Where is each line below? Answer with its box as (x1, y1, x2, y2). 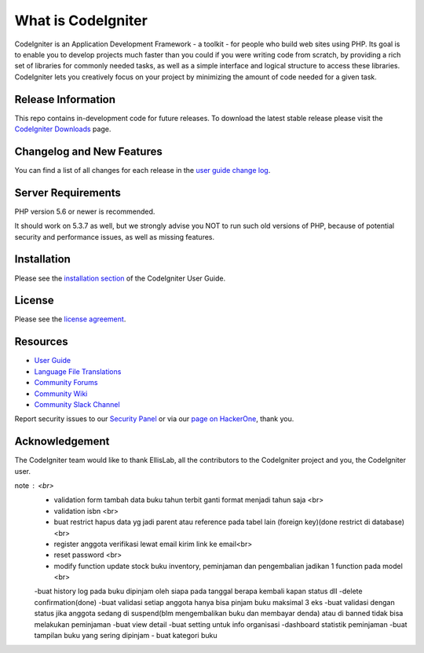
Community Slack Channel (34, 399, 121, 409)
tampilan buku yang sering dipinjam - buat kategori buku (34, 631, 217, 640)
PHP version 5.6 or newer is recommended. (14, 207, 155, 216)
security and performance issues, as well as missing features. (14, 232, 215, 241)
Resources (14, 335, 68, 349)
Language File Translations (34, 366, 122, 376)
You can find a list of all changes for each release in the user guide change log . (14, 165, 271, 174)
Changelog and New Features (14, 145, 163, 158)
